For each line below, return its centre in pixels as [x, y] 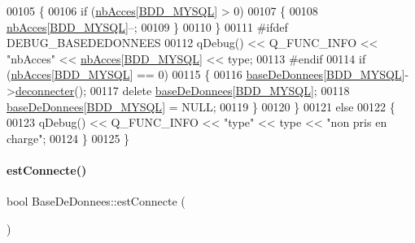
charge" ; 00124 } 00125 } [68, 138]
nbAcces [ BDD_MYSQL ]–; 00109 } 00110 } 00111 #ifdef [147, 26]
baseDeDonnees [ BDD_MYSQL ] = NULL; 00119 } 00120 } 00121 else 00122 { [201, 106]
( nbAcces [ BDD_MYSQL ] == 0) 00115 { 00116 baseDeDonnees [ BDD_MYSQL [204, 74]
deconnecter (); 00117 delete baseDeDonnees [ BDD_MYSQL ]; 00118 [182, 90]
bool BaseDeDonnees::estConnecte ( [96, 201]
